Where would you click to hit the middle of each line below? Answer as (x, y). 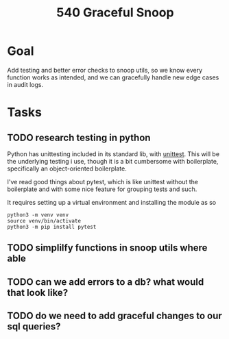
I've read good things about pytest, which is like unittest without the (103, 181)
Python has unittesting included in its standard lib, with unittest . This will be (113, 154)
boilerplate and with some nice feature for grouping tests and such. (102, 189)
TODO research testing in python (79, 137)
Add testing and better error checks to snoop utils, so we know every (105, 70)
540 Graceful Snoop (115, 13)
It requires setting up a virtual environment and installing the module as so (112, 202)
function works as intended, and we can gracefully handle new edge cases (113, 77)
